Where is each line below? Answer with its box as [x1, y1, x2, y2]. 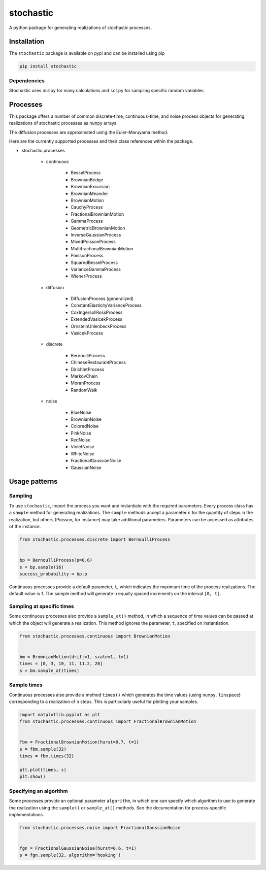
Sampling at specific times [9, 603, 74, 610]
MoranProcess [70, 380, 100, 386]
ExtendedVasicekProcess [70, 316, 123, 322]
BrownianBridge [70, 176, 103, 182]
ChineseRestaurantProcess [70, 360, 126, 366]
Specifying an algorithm [9, 787, 68, 794]
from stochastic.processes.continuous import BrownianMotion [19, 633, 170, 639]
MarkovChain [70, 373, 98, 379]
